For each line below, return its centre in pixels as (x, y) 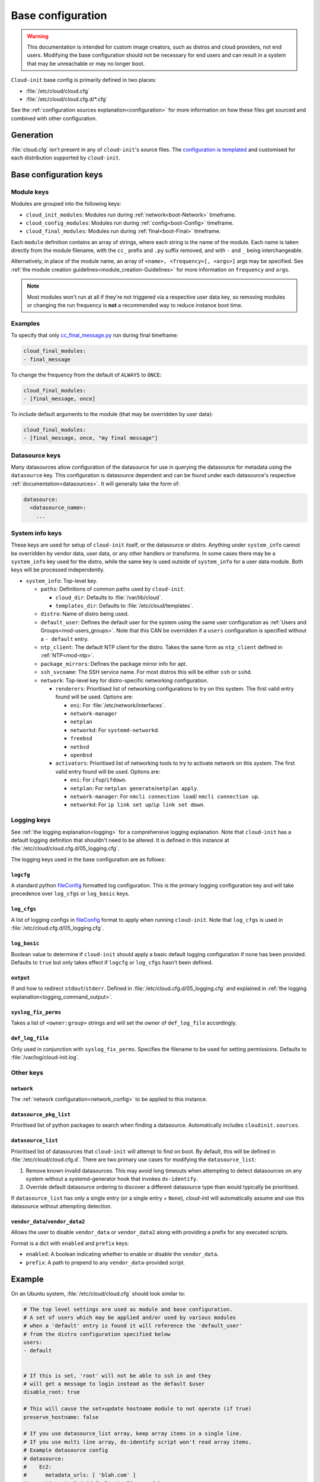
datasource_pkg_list (41, 1114)
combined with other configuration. (54, 118)
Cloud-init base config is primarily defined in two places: (84, 80)
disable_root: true (52, 1392)
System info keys (36, 533)
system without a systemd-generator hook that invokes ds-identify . (112, 1178)
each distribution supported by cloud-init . (66, 158)
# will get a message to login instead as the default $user (114, 1384)
